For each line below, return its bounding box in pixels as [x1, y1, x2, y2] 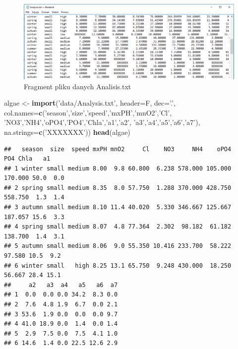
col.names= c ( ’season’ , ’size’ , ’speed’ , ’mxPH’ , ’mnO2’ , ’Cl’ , [4, 107, 172, 117]
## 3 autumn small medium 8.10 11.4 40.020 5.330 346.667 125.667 [4, 204, 232, 211]
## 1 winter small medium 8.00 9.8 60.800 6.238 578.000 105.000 [4, 165, 232, 172]
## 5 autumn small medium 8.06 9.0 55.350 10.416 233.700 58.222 [4, 242, 232, 250]
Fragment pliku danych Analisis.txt [24, 81, 131, 91]
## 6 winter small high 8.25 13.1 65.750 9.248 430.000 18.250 [4, 262, 232, 269]
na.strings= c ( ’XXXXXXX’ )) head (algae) [4, 126, 130, 137]
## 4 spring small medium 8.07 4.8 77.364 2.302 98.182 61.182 [4, 223, 232, 231]
